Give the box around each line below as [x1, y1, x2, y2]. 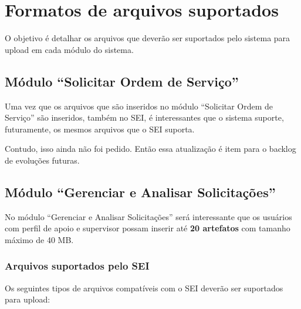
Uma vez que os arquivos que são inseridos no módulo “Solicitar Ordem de [5, 99, 273, 112]
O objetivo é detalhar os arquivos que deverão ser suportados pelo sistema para [5, 32, 290, 44]
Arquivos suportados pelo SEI [5, 258, 150, 273]
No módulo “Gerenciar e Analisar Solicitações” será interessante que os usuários [5, 210, 292, 222]
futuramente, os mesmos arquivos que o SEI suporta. [5, 122, 195, 135]
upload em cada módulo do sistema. [5, 43, 134, 55]
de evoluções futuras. [5, 154, 80, 166]
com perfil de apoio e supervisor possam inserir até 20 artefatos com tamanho [5, 222, 290, 234]
